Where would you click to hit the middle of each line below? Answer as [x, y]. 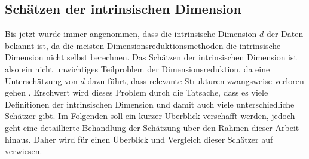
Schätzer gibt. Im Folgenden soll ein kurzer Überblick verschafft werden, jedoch [150, 116]
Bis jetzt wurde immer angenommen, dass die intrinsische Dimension [131, 34]
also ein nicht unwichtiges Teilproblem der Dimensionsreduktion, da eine [137, 68]
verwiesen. [24, 151]
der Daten [285, 34]
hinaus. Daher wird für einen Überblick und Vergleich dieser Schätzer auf [139, 139]
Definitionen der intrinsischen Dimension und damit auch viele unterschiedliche [150, 104]
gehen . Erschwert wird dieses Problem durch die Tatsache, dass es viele [137, 92]
